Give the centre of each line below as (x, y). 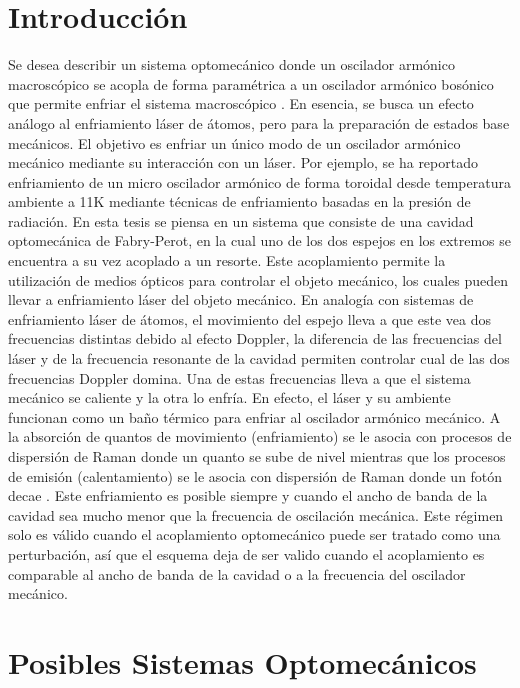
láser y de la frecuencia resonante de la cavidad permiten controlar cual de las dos (259, 358)
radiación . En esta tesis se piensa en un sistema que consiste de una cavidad (241, 220)
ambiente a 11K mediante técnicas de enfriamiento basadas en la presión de (239, 201)
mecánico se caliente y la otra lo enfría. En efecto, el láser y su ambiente (229, 397)
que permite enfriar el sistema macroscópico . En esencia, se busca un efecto (241, 103)
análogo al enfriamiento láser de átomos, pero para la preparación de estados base (259, 122)
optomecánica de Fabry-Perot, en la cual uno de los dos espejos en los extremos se (260, 240)
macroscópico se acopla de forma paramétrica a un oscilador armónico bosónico (251, 83)
